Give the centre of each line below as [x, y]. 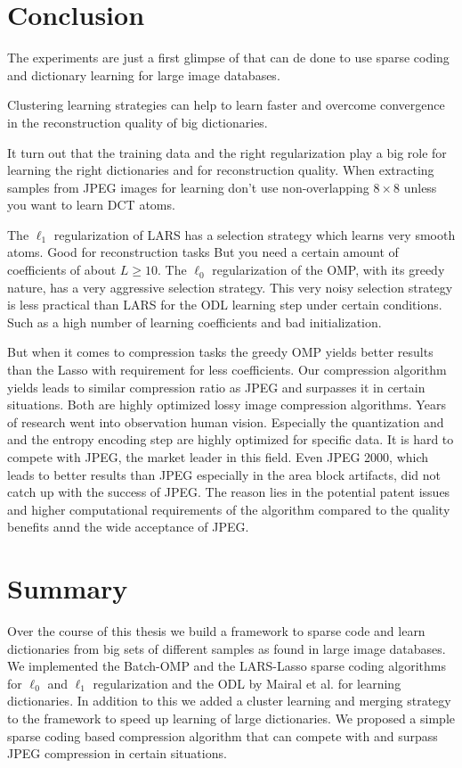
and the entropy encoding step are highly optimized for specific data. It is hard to [231, 439]
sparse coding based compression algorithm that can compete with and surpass [223, 735]
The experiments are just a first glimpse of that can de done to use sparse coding [228, 58]
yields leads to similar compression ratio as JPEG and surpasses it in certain [216, 387]
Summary [68, 588]
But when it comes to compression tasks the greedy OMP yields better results [220, 352]
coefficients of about [62, 270]
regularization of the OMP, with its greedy [328, 270]
